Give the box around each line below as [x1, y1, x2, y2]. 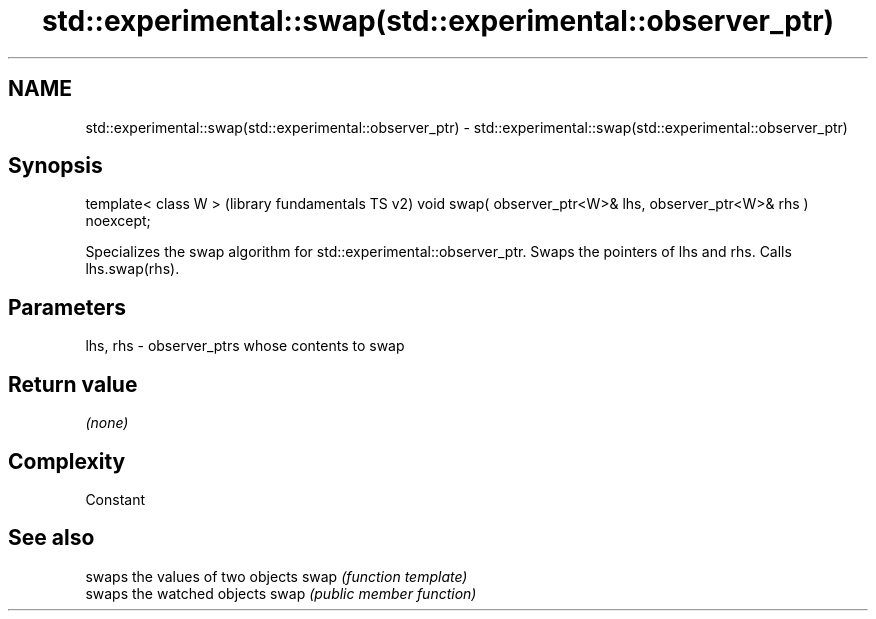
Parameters [8, 294, 126, 320]
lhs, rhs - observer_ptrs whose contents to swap [85, 337, 405, 355]
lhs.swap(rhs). [85, 260, 180, 278]
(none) [85, 414, 129, 432]
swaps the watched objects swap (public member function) [85, 584, 477, 602]
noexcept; [85, 212, 151, 230]
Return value [8, 371, 138, 397]
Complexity [8, 448, 126, 474]
